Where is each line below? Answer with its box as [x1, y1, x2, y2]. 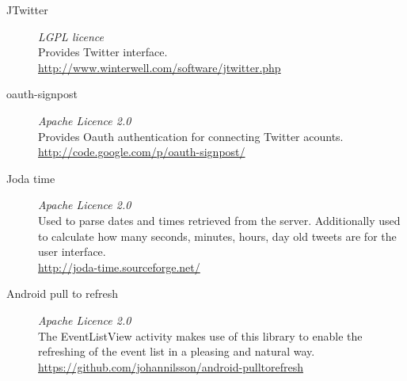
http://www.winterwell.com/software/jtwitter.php [38, 59, 281, 75]
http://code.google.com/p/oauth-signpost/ [38, 143, 245, 160]
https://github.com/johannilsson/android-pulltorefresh [38, 358, 303, 375]
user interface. [38, 243, 106, 260]
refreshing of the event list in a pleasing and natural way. [38, 343, 315, 360]
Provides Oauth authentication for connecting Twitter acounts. [38, 128, 344, 144]
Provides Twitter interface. [38, 44, 168, 60]
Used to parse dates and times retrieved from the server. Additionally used [38, 211, 401, 228]
